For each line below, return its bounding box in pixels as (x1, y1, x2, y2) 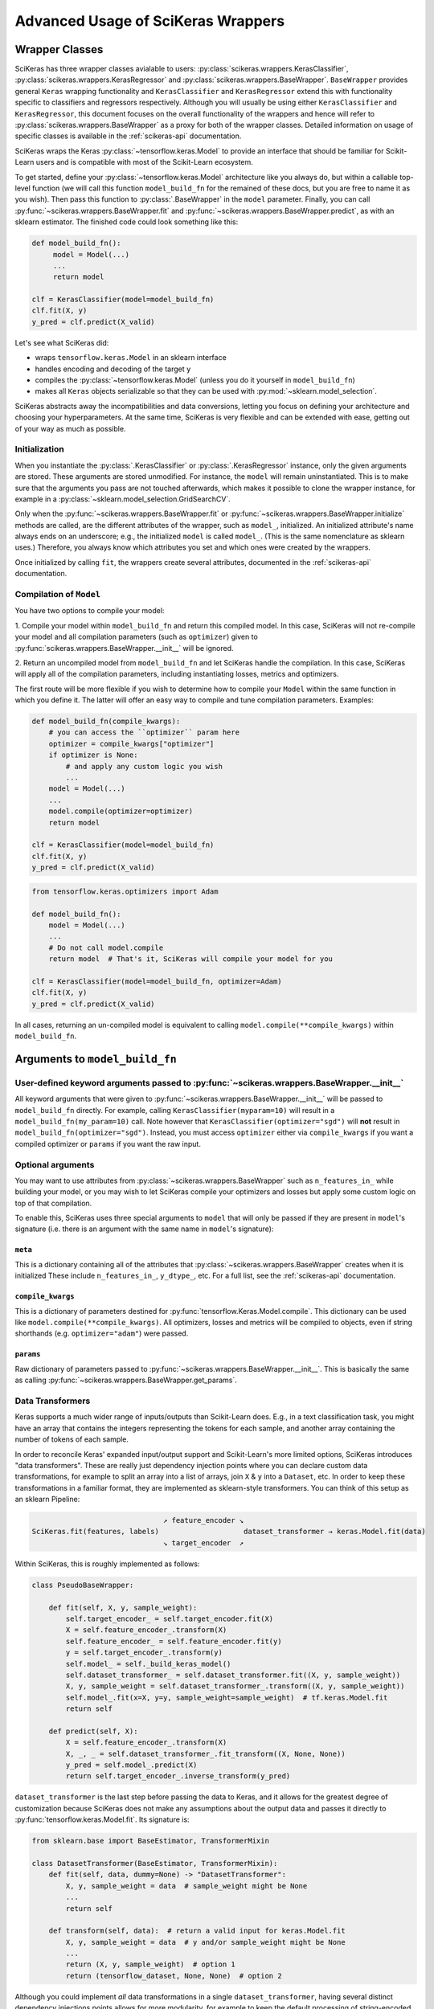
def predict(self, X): (48, 1726, 138, 1736)
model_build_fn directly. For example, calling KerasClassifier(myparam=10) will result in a (14, 1105, 335, 1115)
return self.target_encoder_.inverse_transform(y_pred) (65, 1772, 291, 1781)
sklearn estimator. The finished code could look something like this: (14, 217, 239, 227)
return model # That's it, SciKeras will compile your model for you (48, 955, 334, 964)
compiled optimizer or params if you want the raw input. (14, 1139, 201, 1148)
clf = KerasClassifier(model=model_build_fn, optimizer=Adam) (31, 976, 282, 986)
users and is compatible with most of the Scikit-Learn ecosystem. (35, 158, 253, 167)
